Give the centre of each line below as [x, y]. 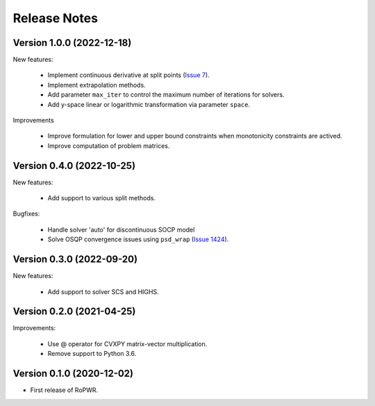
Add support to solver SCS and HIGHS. [103, 291]
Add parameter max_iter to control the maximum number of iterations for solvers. [166, 95]
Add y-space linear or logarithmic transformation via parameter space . [149, 104]
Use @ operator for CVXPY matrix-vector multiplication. [127, 343]
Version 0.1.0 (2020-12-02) [73, 374]
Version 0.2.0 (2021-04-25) [74, 312]
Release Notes [56, 18]
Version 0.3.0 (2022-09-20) [75, 260]
